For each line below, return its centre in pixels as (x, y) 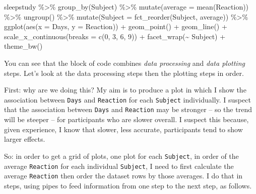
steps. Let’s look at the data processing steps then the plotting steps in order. (124, 73)
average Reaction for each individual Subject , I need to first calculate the (119, 166)
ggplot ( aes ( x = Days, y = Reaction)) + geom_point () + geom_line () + (116, 26)
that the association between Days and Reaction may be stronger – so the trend (128, 109)
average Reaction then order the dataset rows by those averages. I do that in (123, 176)
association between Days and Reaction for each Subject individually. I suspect (127, 99)
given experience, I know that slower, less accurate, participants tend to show (123, 129)
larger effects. (25, 139)
